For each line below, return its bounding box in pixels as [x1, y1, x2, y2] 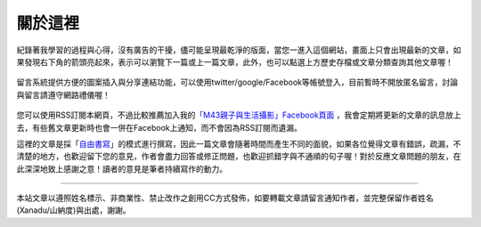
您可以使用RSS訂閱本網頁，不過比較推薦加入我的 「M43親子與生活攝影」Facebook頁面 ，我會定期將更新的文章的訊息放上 [16, 109, 462, 120]
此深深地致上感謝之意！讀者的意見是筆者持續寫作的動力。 [16, 163, 227, 174]
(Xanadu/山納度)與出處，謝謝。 [16, 205, 131, 215]
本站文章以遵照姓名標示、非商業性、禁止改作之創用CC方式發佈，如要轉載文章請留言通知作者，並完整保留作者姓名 [16, 192, 434, 204]
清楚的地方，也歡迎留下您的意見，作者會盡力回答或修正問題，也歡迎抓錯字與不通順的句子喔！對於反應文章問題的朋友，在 [16, 151, 461, 162]
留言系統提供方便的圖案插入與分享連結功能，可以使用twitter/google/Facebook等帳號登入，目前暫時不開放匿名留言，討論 [16, 77, 459, 88]
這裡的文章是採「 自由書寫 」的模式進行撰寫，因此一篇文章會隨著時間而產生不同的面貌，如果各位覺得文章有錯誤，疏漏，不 [16, 138, 461, 149]
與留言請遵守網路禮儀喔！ [16, 89, 110, 100]
